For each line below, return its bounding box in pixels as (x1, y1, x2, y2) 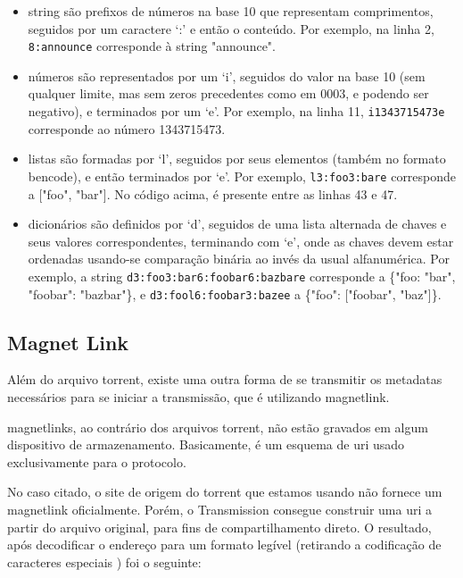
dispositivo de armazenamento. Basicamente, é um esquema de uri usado (7, 435, 405, 454)
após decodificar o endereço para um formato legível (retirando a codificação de (7, 535, 442, 554)
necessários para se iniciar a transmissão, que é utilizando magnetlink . (7, 388, 390, 406)
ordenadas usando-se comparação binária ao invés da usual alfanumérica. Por (28, 249, 450, 268)
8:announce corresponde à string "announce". (28, 37, 276, 55)
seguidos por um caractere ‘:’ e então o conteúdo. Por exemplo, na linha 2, (28, 19, 434, 38)
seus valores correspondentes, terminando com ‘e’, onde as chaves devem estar (28, 231, 454, 250)
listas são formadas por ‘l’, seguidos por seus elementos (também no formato (28, 149, 446, 168)
